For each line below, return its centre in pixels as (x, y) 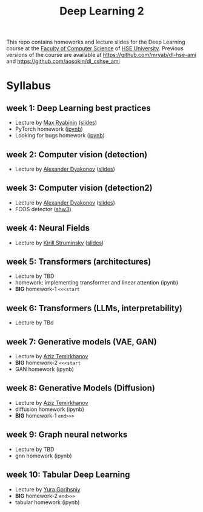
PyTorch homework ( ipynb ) (49, 129)
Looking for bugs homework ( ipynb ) (60, 136)
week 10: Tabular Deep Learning (68, 475)
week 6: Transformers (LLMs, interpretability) (95, 308)
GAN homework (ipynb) (45, 369)
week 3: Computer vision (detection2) (79, 188)
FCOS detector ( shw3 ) (43, 209)
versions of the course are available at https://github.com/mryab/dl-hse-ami (101, 55)
